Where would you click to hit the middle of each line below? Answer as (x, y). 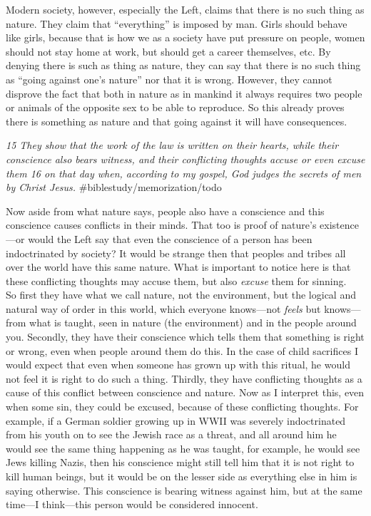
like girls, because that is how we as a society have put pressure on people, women (185, 37)
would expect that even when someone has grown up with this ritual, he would (178, 365)
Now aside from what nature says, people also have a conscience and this (165, 211)
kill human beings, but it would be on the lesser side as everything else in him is (182, 476)
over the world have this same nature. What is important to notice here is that (178, 267)
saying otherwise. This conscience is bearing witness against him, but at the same (184, 490)
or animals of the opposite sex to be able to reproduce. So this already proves (175, 107)
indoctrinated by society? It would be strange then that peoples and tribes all (176, 253)
